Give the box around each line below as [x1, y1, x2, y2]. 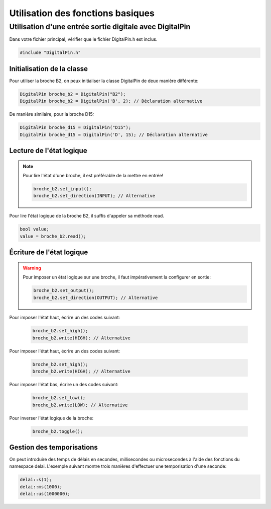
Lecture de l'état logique [9, 147, 87, 155]
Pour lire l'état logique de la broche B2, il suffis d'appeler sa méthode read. [9, 213, 164, 219]
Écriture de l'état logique [9, 248, 88, 257]
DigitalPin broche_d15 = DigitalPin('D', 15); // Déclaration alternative [20, 131, 208, 137]
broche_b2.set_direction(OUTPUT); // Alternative [33, 295, 158, 301]
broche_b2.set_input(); [33, 186, 92, 191]
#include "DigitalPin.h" [20, 50, 81, 55]
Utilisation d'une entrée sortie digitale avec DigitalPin [9, 22, 191, 31]
